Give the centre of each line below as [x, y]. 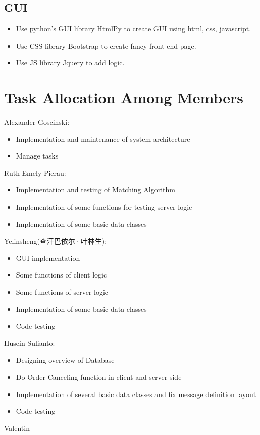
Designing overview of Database [65, 360]
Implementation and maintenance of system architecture [103, 139]
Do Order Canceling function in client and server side [99, 377]
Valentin [17, 428]
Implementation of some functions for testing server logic [104, 207]
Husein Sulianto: [30, 343]
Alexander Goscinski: [37, 122]
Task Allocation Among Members [124, 97]
